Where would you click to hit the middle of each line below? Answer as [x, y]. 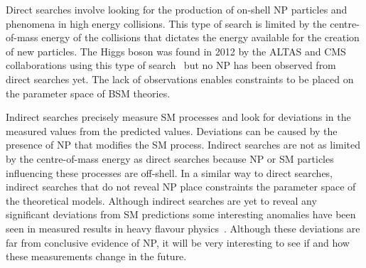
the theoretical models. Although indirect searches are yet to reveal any [161, 200]
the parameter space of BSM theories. [88, 93]
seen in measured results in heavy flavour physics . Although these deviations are [183, 228]
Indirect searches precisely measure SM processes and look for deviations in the [178, 117]
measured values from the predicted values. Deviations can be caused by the [172, 130]
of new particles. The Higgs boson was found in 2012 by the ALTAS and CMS [176, 51]
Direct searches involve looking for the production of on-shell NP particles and [177, 9]
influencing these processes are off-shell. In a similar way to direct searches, [169, 172]
